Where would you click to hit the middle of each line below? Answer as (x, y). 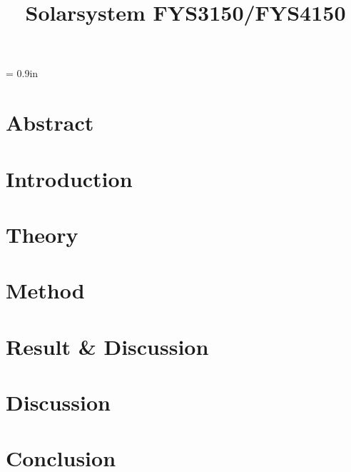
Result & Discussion (107, 346)
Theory (42, 234)
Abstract (50, 122)
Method (45, 290)
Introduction (69, 178)
